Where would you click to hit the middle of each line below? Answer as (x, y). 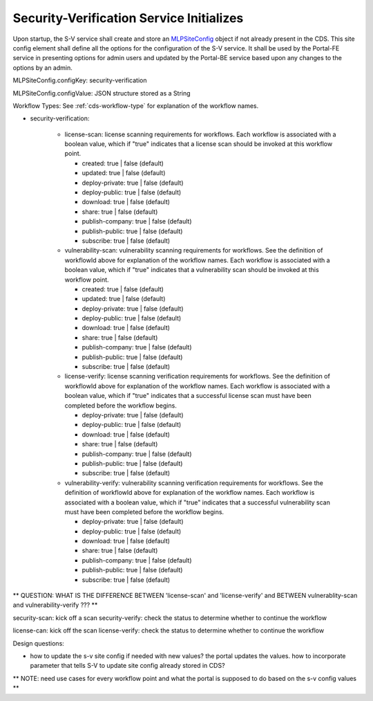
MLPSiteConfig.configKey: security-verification (80, 80)
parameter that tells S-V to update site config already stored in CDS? (127, 666)
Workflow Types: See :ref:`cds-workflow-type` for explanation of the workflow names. (136, 106)
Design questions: (39, 643)
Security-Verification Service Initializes (128, 18)
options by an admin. (42, 67)
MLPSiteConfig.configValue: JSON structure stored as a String (102, 93)
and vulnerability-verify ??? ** (55, 605)
